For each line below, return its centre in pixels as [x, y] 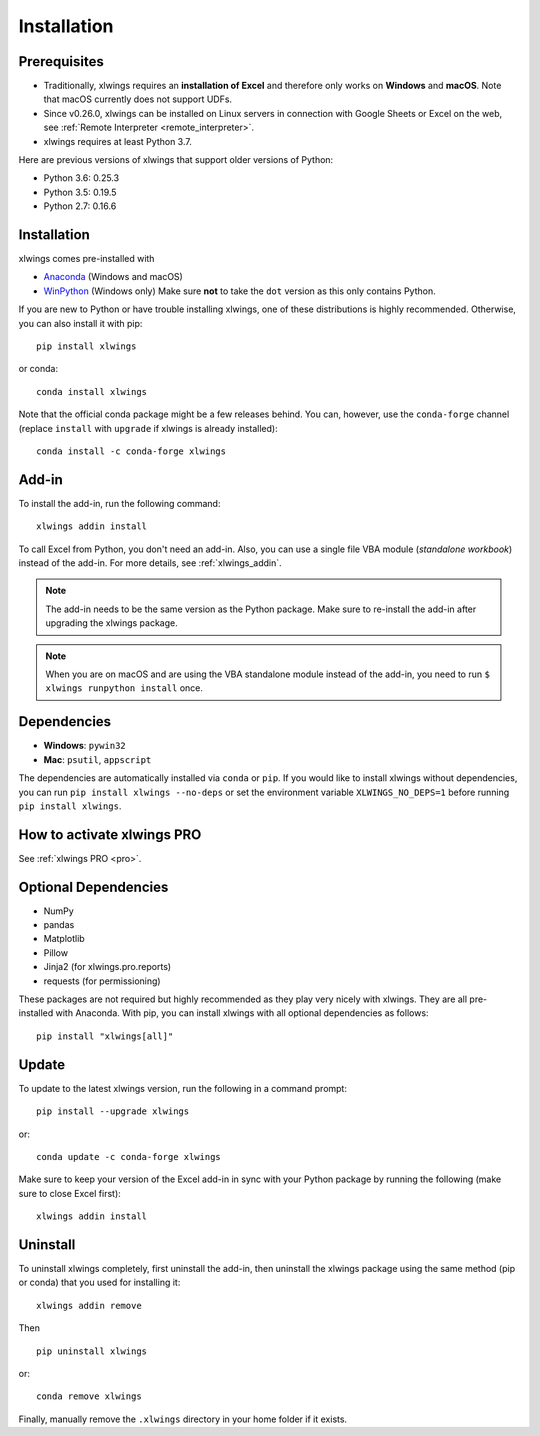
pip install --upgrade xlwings [113, 1111]
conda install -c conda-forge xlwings [131, 451]
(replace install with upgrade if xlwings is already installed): [148, 428]
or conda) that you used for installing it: [99, 1282]
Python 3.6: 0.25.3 [81, 178]
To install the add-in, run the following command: [119, 503]
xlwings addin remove [89, 1305]
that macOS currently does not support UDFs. [138, 99]
